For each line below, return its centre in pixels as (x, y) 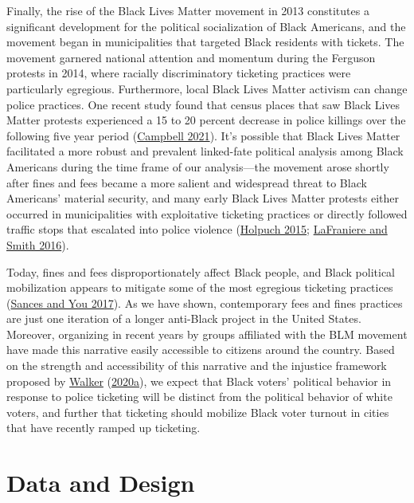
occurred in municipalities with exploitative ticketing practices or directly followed (207, 213)
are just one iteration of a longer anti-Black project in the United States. (184, 318)
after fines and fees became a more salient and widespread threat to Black (187, 182)
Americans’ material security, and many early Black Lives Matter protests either (203, 198)
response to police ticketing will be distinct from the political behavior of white (199, 397)
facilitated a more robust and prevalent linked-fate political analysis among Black (205, 151)
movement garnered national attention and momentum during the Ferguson (191, 57)
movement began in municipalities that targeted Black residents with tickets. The (205, 42)
